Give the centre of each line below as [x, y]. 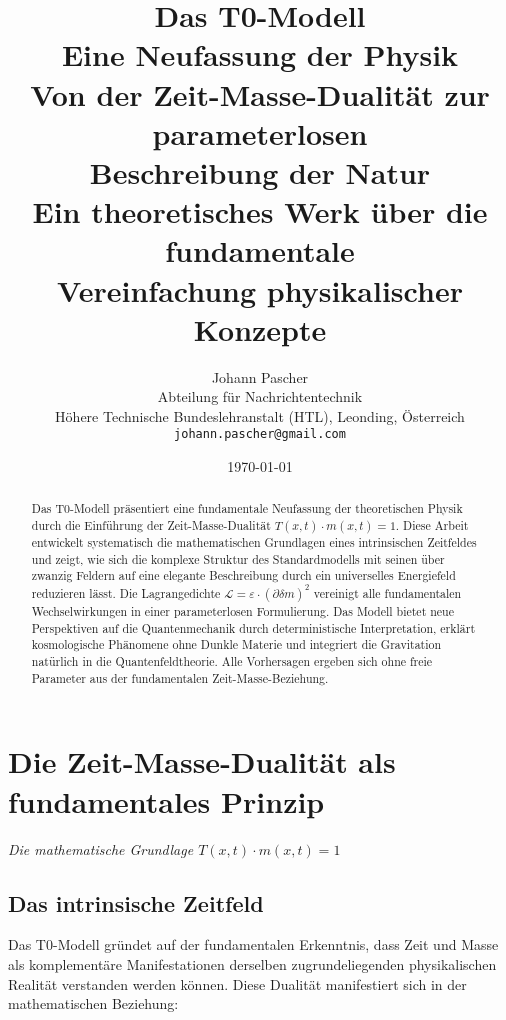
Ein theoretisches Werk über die [260, 211]
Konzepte [260, 328]
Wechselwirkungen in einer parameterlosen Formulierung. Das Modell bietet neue [242, 611]
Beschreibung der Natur [260, 171]
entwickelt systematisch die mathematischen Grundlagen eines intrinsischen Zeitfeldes [254, 542]
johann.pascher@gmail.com [260, 434]
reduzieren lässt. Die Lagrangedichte [126, 593]
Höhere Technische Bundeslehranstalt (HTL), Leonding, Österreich [260, 415]
